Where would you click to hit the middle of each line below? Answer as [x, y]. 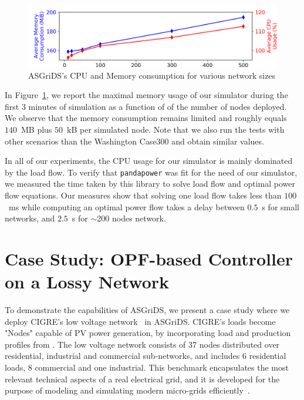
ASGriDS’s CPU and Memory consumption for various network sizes [152, 75]
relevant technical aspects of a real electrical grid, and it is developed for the [142, 379]
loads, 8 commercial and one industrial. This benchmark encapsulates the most [147, 367]
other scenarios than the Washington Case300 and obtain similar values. [134, 141]
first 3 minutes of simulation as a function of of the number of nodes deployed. [146, 106]
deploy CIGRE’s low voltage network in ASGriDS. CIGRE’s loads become [140, 321]
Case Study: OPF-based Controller [149, 258]
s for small [281, 206]
